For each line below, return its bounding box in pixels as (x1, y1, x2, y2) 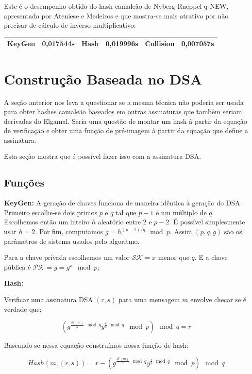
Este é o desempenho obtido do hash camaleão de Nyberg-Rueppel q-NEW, (4, 1, 229, 11)
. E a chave (194, 252, 228, 262)
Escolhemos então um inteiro (4, 217, 90, 227)
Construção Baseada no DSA (4, 68, 202, 88)
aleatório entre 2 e (98, 217, 152, 227)
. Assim (169, 226, 192, 237)
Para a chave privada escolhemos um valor (4, 252, 130, 262)
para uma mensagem (118, 294, 180, 305)
